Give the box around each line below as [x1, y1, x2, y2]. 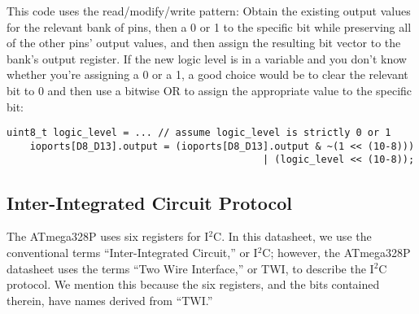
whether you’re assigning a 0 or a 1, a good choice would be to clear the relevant [7, 66, 408, 83]
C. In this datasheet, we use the [213, 228, 372, 245]
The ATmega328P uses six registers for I [7, 228, 209, 245]
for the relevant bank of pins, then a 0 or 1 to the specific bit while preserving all [7, 18, 412, 35]
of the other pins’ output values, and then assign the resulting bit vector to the [7, 34, 401, 51]
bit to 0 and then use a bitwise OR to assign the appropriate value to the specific [7, 81, 412, 98]
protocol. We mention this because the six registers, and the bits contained [7, 276, 380, 293]
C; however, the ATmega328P [262, 243, 411, 260]
